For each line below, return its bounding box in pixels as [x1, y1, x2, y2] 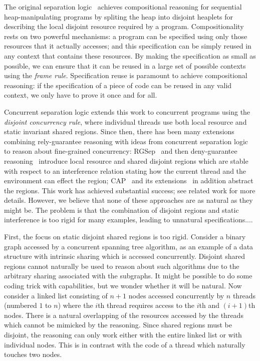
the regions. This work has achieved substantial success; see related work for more [4, 185, 255, 195]
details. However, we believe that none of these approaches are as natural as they [4, 195, 253, 205]
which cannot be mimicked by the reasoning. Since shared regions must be [4, 319, 232, 330]
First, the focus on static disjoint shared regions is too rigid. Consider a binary [4, 231, 246, 242]
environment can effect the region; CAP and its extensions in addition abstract [4, 175, 253, 186]
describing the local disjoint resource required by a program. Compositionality [4, 21, 244, 32]
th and [199, 300, 219, 310]
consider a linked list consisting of [4, 290, 108, 300]
